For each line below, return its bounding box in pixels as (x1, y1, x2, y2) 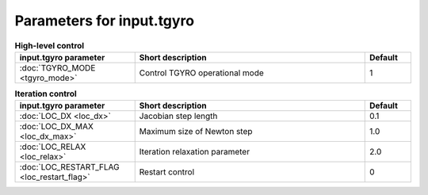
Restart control (139, 166, 195, 178)
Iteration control (14, 88, 77, 99)
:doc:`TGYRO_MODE (19, 62, 96, 73)
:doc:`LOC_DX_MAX (19, 121, 94, 132)
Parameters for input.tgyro (14, 12, 194, 29)
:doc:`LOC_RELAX (19, 141, 86, 152)
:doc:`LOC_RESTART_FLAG (19, 162, 120, 173)
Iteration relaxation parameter (139, 147, 250, 158)
